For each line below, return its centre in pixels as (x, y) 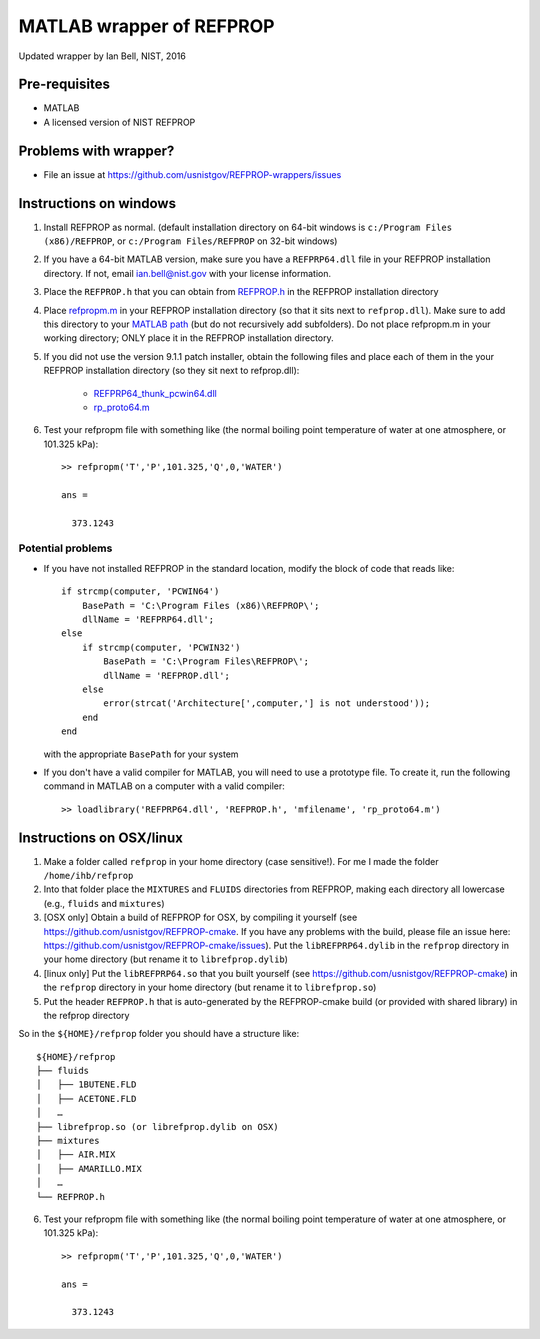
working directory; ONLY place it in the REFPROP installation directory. (188, 338)
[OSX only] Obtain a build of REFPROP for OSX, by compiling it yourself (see (200, 917)
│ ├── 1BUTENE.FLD (86, 1084)
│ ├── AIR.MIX (76, 1154)
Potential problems (65, 548)
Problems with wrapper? (96, 150)
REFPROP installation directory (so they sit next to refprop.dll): (171, 371)
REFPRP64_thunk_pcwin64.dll (155, 393)
